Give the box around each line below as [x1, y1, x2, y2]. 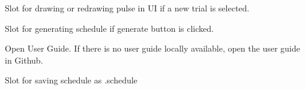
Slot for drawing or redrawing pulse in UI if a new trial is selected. [5, 2, 250, 14]
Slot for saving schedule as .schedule [5, 74, 137, 86]
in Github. [5, 53, 43, 66]
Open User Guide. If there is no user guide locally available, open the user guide [5, 42, 300, 55]
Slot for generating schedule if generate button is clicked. [5, 22, 214, 34]
